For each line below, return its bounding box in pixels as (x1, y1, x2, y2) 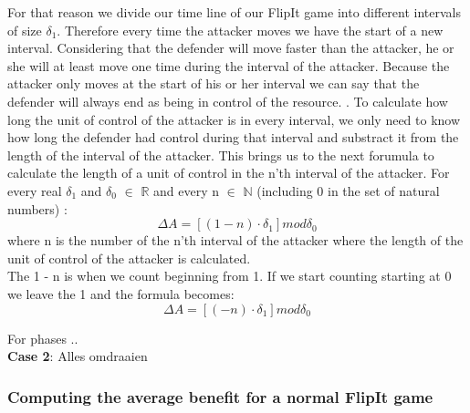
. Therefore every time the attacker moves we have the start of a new (57, 20, 444, 39)
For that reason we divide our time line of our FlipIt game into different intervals (7, 3, 461, 21)
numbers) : (7, 199, 68, 218)
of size (7, 20, 42, 39)
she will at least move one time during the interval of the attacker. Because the (7, 56, 450, 75)
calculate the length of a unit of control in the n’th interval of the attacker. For (7, 163, 450, 182)
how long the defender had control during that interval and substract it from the (7, 128, 459, 147)
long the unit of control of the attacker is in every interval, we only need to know (7, 109, 461, 129)
